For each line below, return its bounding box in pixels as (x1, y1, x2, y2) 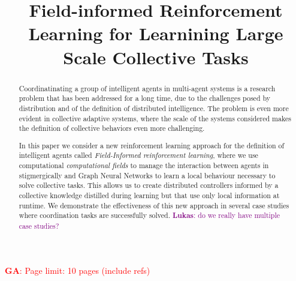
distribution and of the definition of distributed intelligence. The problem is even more (19, 103, 289, 113)
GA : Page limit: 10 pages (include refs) (5, 264, 150, 276)
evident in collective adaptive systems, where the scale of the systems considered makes (19, 113, 291, 123)
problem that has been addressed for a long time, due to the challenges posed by (19, 93, 271, 103)
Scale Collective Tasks (63, 44, 249, 69)
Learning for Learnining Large (28, 21, 283, 46)
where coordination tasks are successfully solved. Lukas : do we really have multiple (19, 210, 280, 221)
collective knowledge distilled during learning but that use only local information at (19, 190, 280, 200)
